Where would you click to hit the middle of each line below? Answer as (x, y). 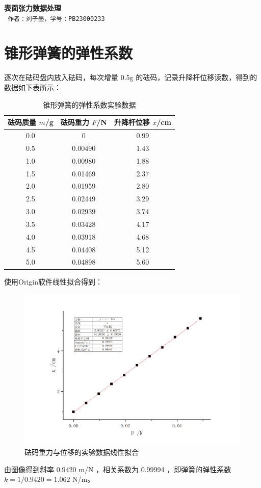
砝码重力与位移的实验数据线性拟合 (82, 452)
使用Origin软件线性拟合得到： (53, 281)
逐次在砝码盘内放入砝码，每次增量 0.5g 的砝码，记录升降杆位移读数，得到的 (131, 77)
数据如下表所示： (33, 87)
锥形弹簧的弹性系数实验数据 (89, 104)
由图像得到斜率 (29, 469)
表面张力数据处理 (33, 8)
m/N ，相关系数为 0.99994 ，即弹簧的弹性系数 (155, 469)
